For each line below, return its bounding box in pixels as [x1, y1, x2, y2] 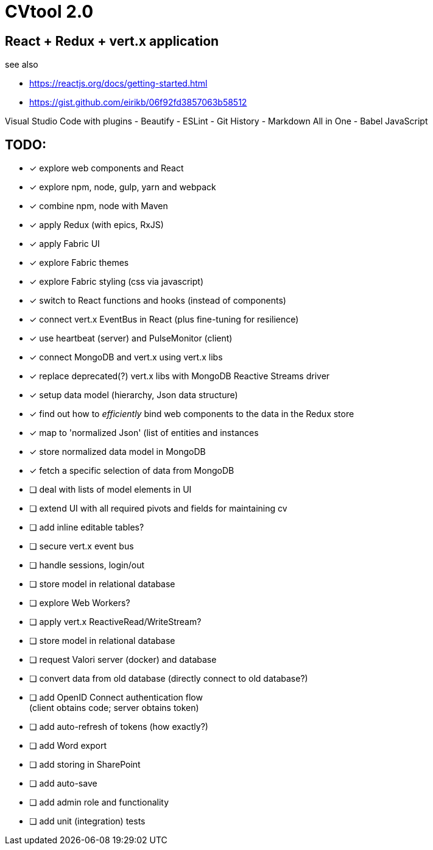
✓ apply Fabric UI [29, 238, 100, 249]
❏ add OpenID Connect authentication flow [29, 692, 203, 703]
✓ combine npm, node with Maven [29, 201, 168, 212]
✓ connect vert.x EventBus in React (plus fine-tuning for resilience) [29, 314, 299, 325]
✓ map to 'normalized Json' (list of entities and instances [29, 427, 259, 438]
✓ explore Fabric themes [29, 257, 129, 268]
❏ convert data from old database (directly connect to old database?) [29, 673, 308, 684]
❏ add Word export [29, 740, 107, 751]
